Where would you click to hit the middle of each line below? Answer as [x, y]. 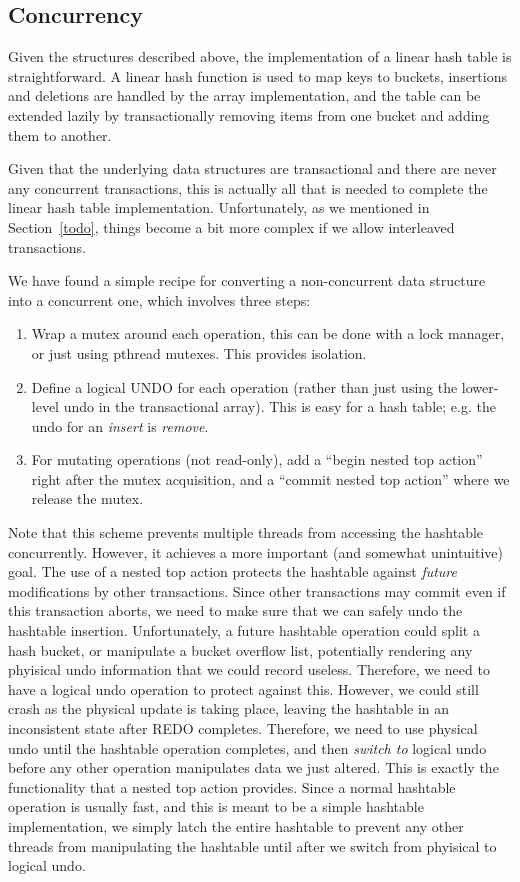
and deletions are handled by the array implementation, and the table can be [244, 95]
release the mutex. [87, 498]
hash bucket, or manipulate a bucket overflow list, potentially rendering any [240, 649]
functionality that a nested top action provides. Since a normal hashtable [232, 786]
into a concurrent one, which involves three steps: [159, 299]
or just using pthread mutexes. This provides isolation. [199, 352]
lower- [480, 386]
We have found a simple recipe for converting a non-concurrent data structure [247, 280]
